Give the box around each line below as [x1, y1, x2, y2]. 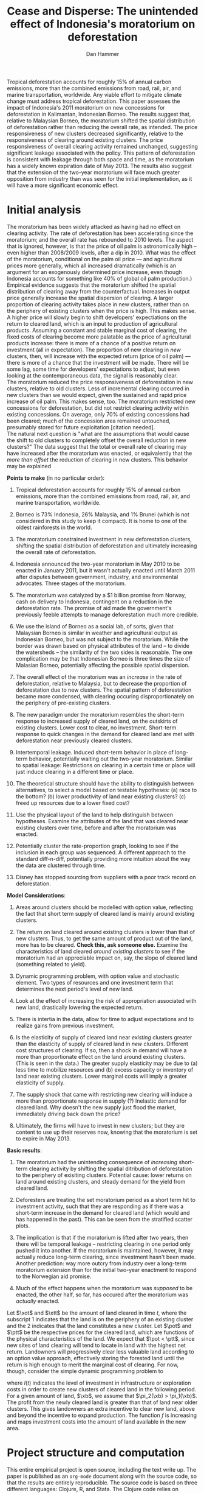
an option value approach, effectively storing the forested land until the [7, 1354, 185, 1361]
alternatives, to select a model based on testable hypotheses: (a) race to [15, 786, 197, 793]
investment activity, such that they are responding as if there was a [15, 1203, 184, 1210]
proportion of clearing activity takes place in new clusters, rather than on [7, 300, 189, 308]
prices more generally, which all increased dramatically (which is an [7, 262, 177, 269]
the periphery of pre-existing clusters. [15, 699, 111, 706]
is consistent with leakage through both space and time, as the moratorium [7, 155, 194, 163]
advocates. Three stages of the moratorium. [15, 580, 126, 587]
